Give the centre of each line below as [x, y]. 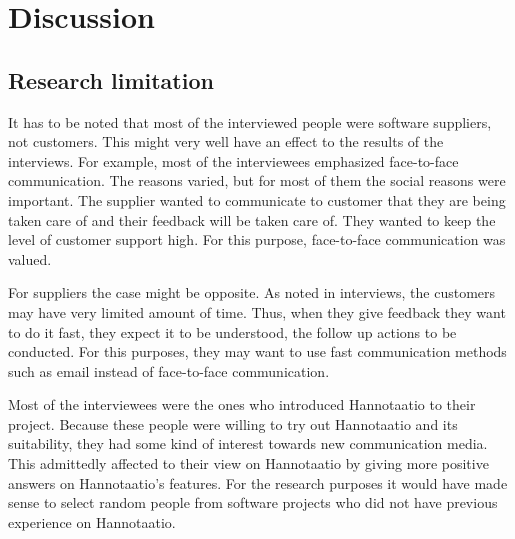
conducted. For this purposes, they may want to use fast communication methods [257, 351]
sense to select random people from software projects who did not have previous [253, 502]
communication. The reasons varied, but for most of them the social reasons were [257, 180]
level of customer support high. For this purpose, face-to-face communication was [257, 239]
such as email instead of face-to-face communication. [169, 370]
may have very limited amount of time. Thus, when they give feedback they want [257, 311]
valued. [30, 258]
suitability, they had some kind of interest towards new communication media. [248, 443]
